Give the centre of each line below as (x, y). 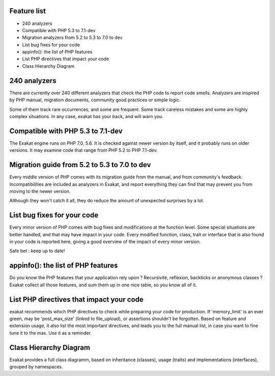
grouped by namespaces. (36, 367)
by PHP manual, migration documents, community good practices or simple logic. (95, 100)
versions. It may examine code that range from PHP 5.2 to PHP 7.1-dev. (84, 150)
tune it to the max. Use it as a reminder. (50, 333)
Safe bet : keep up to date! (37, 251)
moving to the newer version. (40, 191)
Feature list (28, 11)
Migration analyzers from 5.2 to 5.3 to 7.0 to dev (72, 38)
